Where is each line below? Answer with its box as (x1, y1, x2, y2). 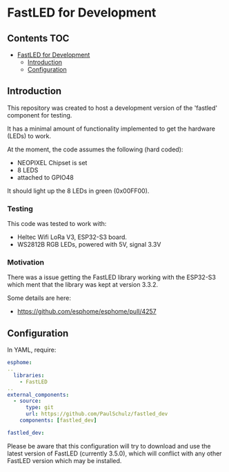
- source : (13, 397, 41, 405)
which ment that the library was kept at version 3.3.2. (7, 281, 159, 289)
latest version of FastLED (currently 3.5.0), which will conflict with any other (7, 449, 222, 457)
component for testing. (7, 111, 72, 119)
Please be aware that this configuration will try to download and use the (7, 442, 211, 450)
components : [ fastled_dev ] (19, 417, 97, 424)
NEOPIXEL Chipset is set (17, 158, 88, 167)
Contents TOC (7, 32, 70, 44)
